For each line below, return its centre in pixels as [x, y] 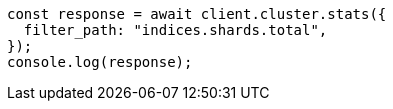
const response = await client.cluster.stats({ [197, 14]
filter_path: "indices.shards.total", [175, 30]
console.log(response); [100, 62]
